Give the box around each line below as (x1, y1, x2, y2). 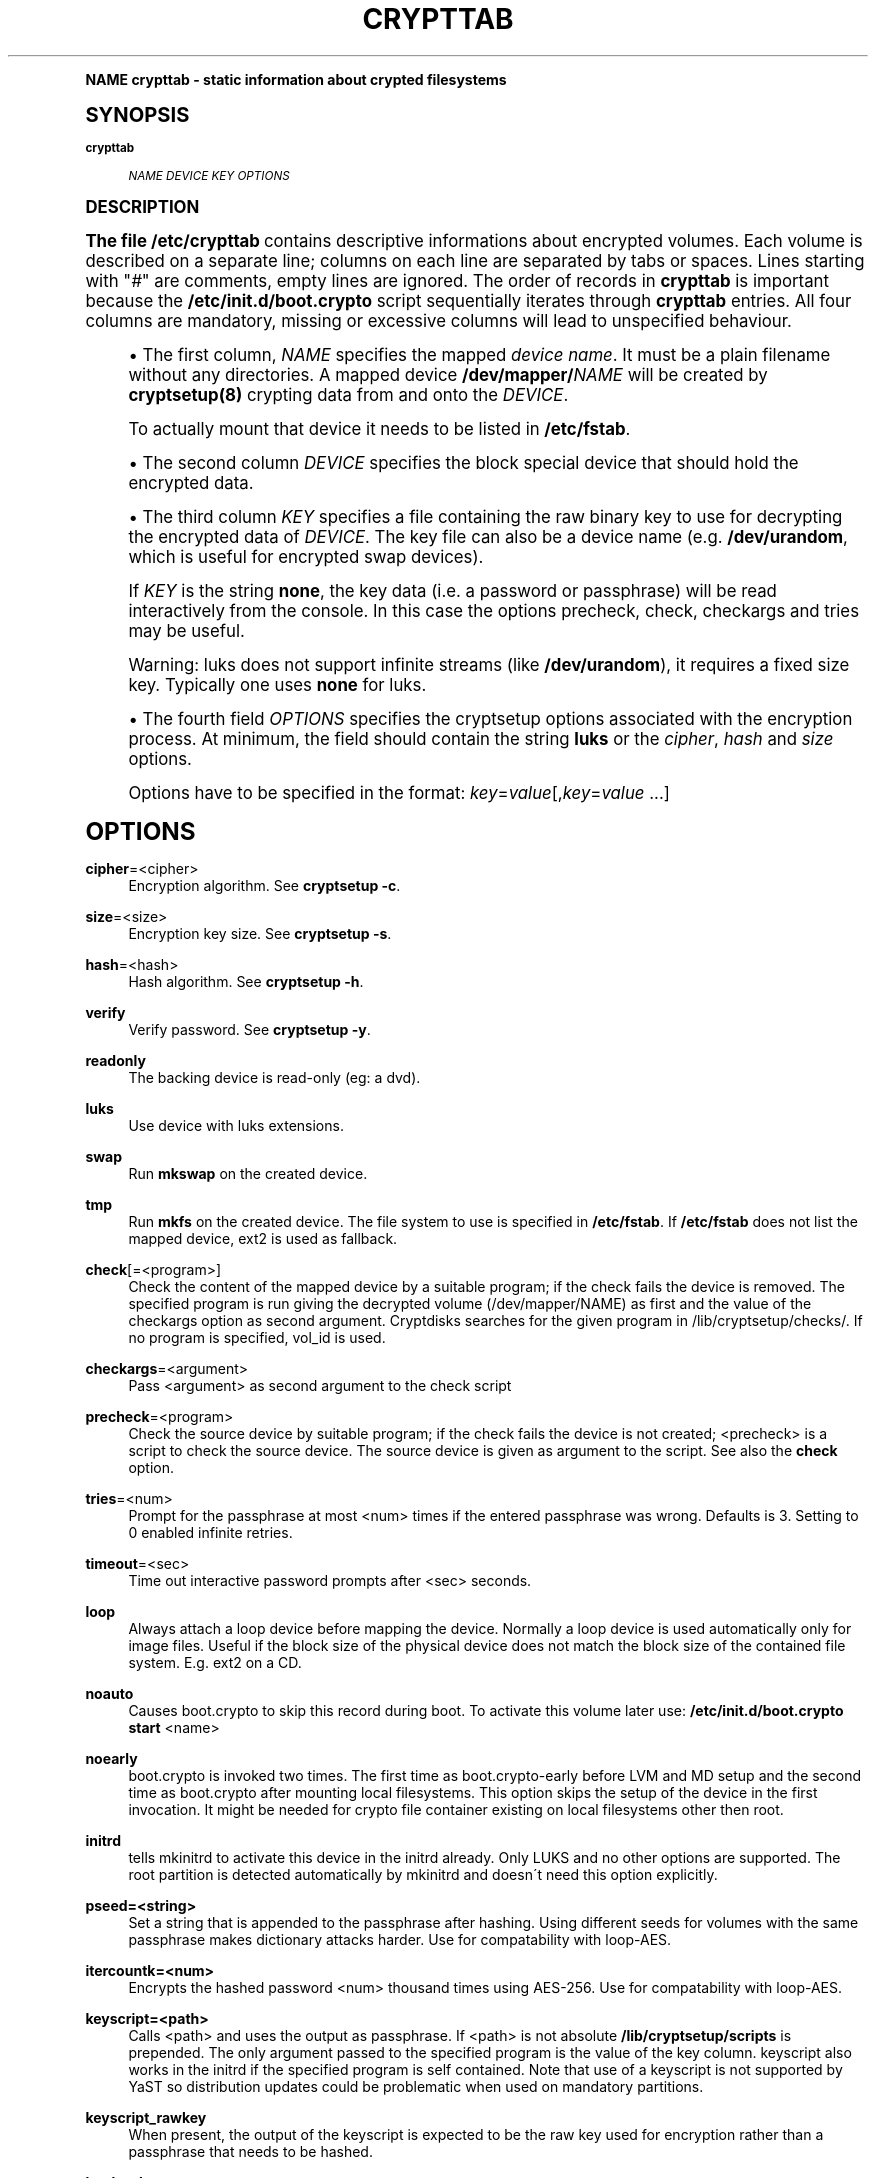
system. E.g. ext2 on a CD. (128, 1653, 302, 1671)
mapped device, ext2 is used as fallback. (128, 1229, 398, 1247)
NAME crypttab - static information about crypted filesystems (85, 70, 507, 88)
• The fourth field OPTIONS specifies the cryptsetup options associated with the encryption (128, 708, 853, 729)
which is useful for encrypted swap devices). (128, 546, 484, 567)
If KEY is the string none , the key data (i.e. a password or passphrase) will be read (128, 580, 777, 601)
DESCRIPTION (85, 196, 200, 217)
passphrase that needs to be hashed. (128, 2142, 373, 2160)
